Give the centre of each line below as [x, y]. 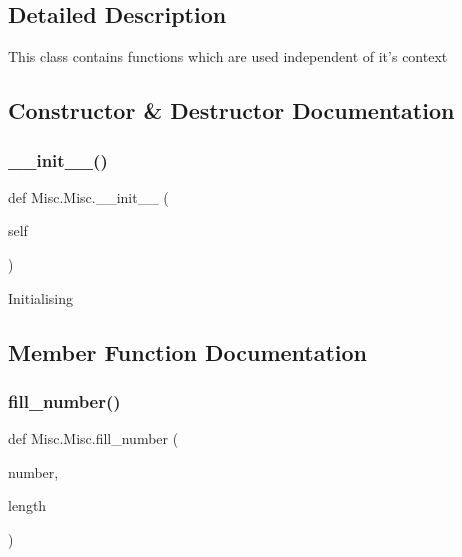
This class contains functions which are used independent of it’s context [228, 56]
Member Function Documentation [188, 351]
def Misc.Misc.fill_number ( [93, 438]
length [27, 505]
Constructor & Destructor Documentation [231, 110]
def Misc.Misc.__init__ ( [88, 196]
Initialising [41, 297]
